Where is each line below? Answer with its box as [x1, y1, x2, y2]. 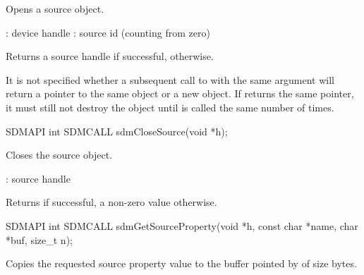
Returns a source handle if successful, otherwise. [6, 49, 214, 63]
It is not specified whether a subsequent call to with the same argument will [6, 72, 334, 87]
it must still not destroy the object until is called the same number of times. [6, 99, 334, 114]
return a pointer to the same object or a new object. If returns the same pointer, [6, 86, 354, 101]
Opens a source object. [6, 1, 104, 16]
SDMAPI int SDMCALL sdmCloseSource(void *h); [6, 123, 228, 138]
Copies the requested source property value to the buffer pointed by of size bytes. [6, 256, 357, 271]
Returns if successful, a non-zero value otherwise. [6, 195, 217, 209]
